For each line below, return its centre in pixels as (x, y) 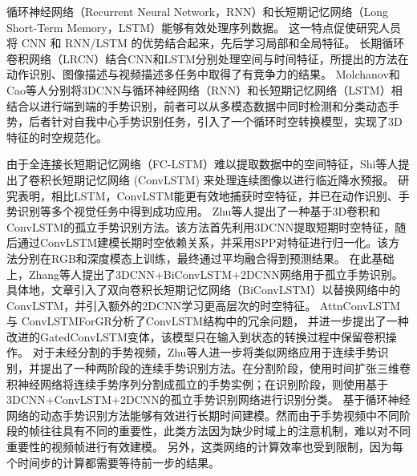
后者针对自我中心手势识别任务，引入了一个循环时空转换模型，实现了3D (215, 121)
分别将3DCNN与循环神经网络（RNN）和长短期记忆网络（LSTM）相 (225, 89)
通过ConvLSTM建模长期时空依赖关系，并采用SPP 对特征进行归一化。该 (203, 242)
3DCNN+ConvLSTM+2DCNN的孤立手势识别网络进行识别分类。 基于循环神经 (208, 399)
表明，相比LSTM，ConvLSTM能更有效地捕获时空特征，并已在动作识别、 (208, 195)
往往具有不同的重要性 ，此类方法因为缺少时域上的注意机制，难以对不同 (225, 431)
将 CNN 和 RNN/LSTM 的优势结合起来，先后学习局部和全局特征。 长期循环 (206, 43)
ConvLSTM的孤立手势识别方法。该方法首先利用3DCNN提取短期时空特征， (201, 226)
